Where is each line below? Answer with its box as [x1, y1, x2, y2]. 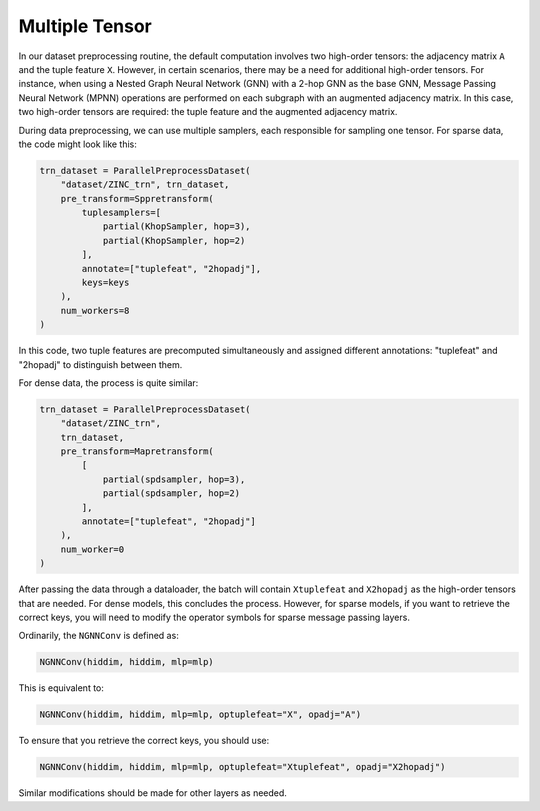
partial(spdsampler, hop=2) [102, 488, 240, 499]
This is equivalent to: [18, 682, 105, 694]
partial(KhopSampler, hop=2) [102, 235, 246, 246]
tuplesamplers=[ [81, 207, 162, 219]
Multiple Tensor [18, 15, 152, 37]
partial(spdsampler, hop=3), [102, 473, 246, 485]
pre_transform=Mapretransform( [60, 446, 214, 457]
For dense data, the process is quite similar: [18, 376, 199, 389]
